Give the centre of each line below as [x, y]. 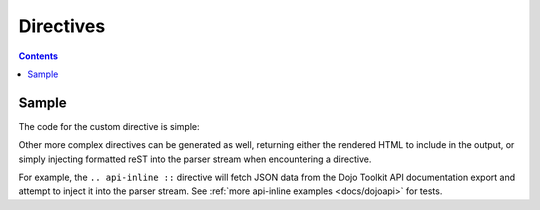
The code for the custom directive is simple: [109, 126]
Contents [38, 56]
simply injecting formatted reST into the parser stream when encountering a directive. [195, 159]
